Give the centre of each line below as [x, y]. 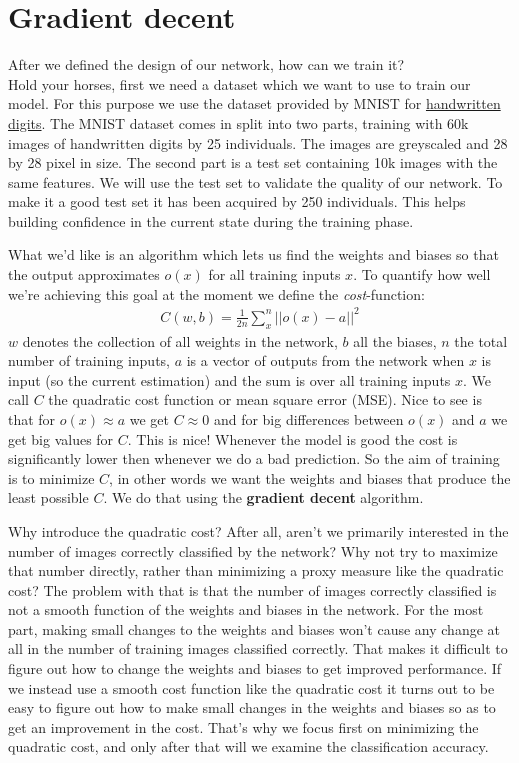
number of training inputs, [89, 360]
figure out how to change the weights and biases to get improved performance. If [255, 668]
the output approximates [84, 274]
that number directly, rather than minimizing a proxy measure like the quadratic [256, 570]
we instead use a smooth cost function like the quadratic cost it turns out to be [251, 687]
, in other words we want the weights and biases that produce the [310, 477]
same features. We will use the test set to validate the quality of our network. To [255, 181]
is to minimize [51, 477]
